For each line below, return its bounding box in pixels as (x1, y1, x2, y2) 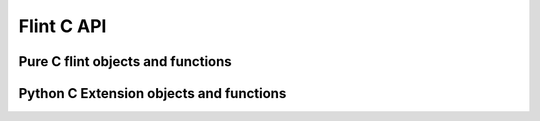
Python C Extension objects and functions (18, 85, 287, 102)
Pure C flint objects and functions (18, 53, 232, 70)
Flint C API (18, 15, 107, 37)
